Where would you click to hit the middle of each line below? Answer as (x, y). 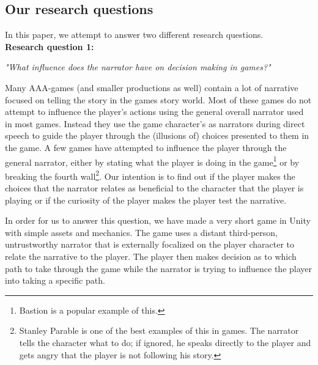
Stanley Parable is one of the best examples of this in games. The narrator (159, 330)
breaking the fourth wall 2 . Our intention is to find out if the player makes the (150, 175)
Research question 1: (50, 46)
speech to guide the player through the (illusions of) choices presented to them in (157, 135)
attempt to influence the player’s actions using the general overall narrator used (154, 112)
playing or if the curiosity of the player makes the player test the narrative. (146, 200)
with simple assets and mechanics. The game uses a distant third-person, (141, 232)
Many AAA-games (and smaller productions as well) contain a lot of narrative (152, 87)
